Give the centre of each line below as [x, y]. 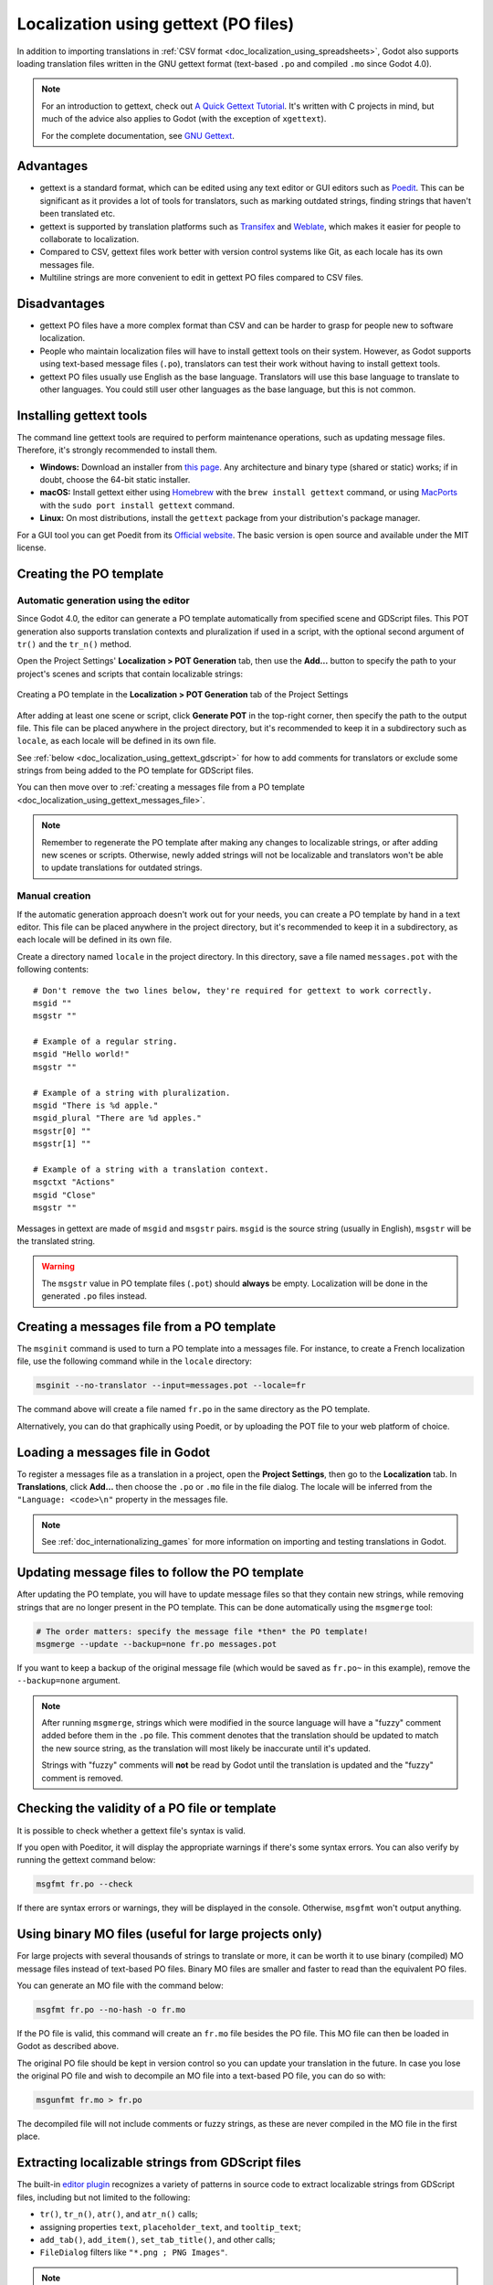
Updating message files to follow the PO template [161, 1573]
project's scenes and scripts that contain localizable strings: [130, 674]
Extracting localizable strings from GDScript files [159, 2163]
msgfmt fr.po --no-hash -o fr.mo [111, 2009]
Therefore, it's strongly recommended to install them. [117, 450]
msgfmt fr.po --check [84, 1884]
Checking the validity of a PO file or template [147, 1808]
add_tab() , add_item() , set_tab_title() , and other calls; [157, 2239]
